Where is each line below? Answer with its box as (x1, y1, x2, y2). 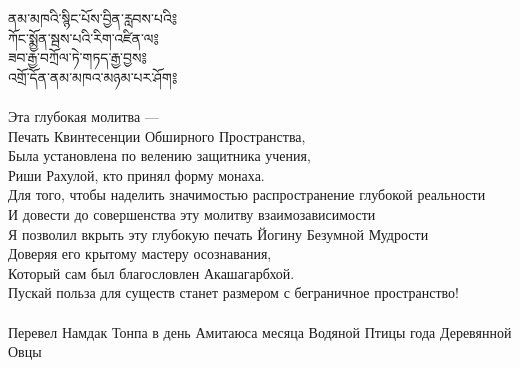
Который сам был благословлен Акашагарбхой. (8, 262, 295, 283)
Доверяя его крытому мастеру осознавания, (8, 243, 272, 264)
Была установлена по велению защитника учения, (8, 145, 311, 166)
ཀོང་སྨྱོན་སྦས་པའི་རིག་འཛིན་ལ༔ (8, 27, 159, 48)
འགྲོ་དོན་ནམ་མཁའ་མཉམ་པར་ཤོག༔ (8, 66, 178, 87)
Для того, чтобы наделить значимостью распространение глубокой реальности (8, 184, 486, 205)
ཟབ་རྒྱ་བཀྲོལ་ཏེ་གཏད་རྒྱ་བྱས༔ (8, 47, 147, 68)
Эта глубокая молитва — (8, 105, 159, 126)
